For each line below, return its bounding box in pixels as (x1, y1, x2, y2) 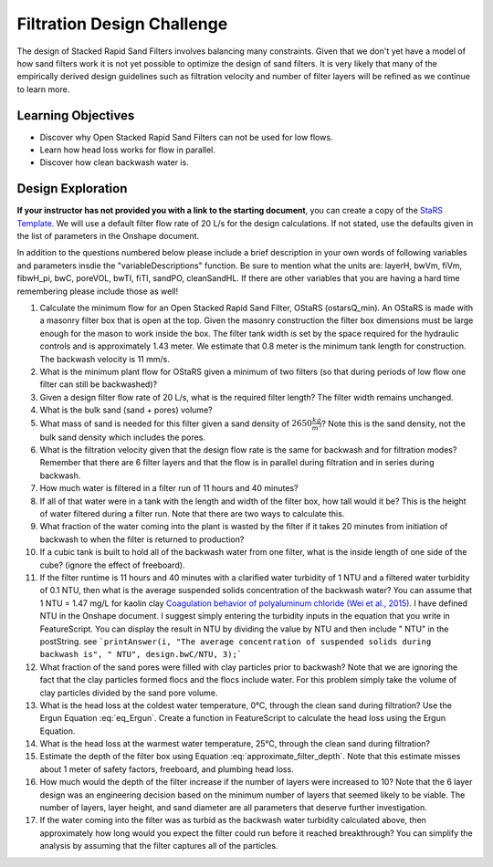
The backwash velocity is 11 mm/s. (39, 353, 171, 364)
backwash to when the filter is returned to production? (39, 534, 245, 545)
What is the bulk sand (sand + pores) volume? (39, 404, 214, 415)
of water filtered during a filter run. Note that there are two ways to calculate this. (39, 508, 345, 519)
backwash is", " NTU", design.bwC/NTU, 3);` (39, 649, 243, 660)
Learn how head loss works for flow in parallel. (39, 144, 216, 155)
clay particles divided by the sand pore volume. (39, 687, 218, 698)
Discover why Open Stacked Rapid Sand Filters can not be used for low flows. (39, 131, 333, 142)
